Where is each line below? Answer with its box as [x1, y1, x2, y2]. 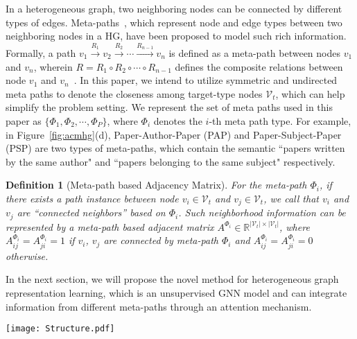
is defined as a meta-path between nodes [168, 45, 341, 60]
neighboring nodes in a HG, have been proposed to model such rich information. [6, 28, 347, 43]
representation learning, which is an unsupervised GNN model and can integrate [6, 286, 347, 300]
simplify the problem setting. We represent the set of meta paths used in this [6, 100, 333, 114]
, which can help [275, 86, 345, 101]
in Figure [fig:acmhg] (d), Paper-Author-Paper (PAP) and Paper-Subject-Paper [6, 127, 342, 141]
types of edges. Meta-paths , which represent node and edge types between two [6, 15, 342, 29]
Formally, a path [6, 45, 76, 60]
